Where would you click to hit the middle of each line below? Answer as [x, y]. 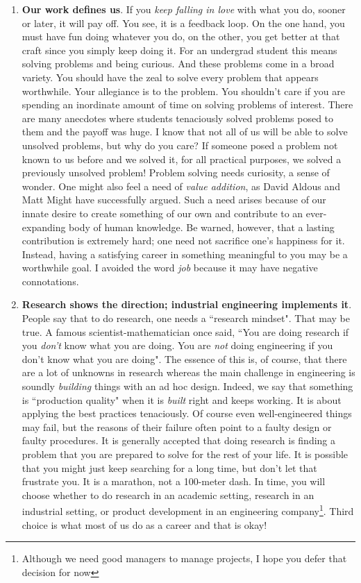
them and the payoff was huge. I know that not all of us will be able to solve [185, 132]
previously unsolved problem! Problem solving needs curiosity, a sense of [176, 172]
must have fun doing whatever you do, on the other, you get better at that [181, 36]
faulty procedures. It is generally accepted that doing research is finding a [179, 440]
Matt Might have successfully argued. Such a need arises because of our [174, 200]
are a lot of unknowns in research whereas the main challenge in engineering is [188, 372]
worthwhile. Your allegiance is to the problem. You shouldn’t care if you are [183, 91]
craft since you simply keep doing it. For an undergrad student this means [179, 50]
